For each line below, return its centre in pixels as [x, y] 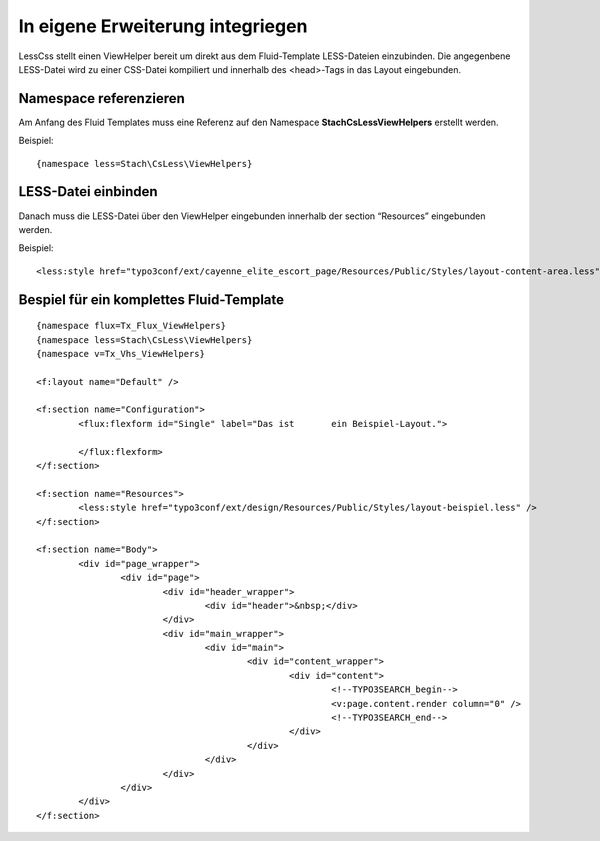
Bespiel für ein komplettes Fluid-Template [151, 299]
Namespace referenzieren [101, 98]
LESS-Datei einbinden [88, 191]
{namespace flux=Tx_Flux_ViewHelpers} [131, 326]
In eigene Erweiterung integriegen [163, 26]
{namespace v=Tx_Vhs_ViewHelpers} [120, 353]
